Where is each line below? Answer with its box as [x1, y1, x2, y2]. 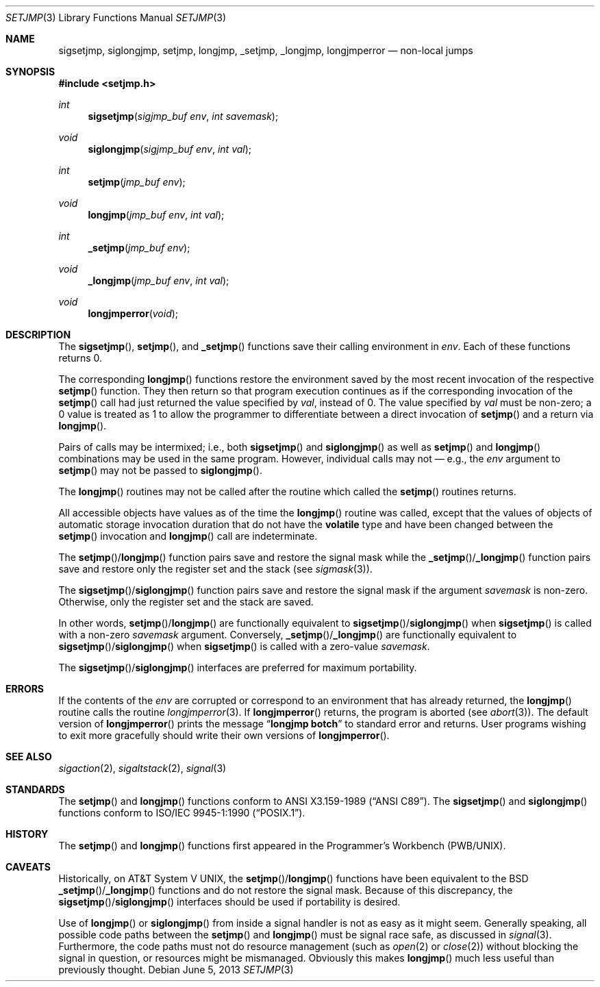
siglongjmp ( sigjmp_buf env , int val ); [88, 143, 252, 155]
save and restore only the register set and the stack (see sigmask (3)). [58, 563, 373, 575]
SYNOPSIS [5, 66, 55, 77]
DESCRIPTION [5, 329, 71, 340]
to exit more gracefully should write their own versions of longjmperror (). [58, 729, 390, 741]
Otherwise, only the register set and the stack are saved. [58, 596, 314, 608]
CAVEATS [5, 861, 51, 873]
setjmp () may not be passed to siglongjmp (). [58, 464, 262, 476]
